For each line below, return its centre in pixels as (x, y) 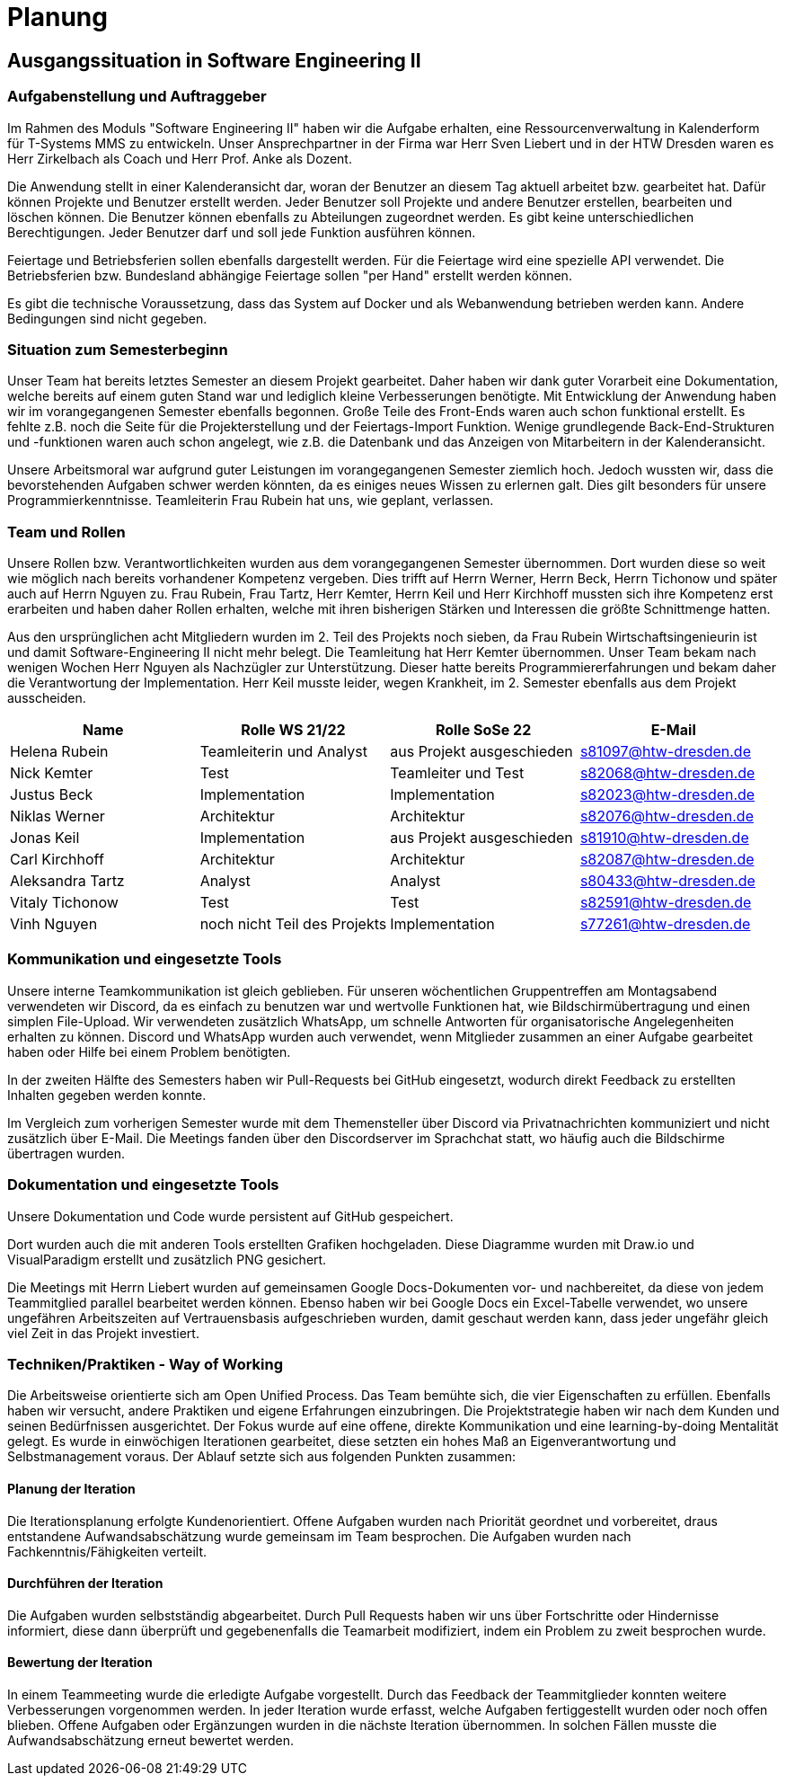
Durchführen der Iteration (85, 1583)
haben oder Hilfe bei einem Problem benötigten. (149, 1051)
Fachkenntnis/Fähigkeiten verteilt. (107, 1551)
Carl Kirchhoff (57, 860)
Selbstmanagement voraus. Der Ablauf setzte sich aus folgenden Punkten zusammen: (262, 1457)
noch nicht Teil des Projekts (293, 924)
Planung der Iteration (71, 1488)
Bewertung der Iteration (80, 1663)
